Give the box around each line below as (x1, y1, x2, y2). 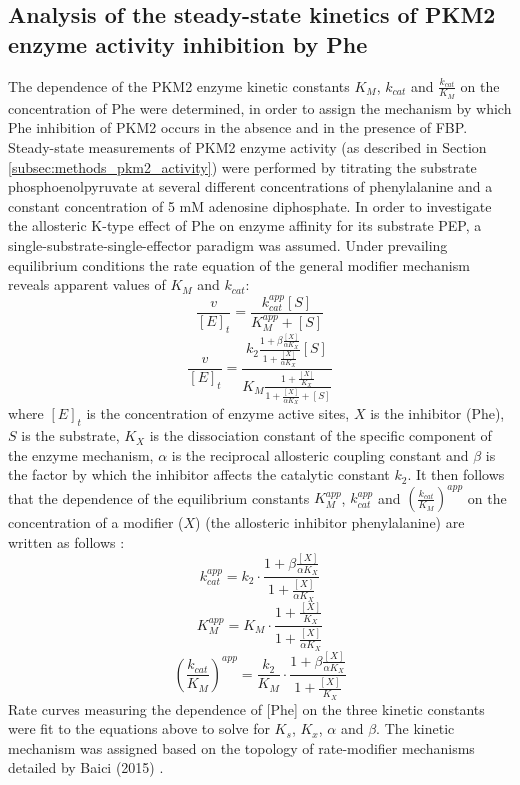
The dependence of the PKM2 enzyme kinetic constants (8, 75, 350, 96)
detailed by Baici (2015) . (8, 757, 164, 778)
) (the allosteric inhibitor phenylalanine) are (195, 512, 465, 533)
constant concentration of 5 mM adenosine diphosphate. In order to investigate (8, 195, 492, 216)
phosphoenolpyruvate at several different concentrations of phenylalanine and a (8, 176, 493, 197)
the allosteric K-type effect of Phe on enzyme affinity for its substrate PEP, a (8, 215, 482, 236)
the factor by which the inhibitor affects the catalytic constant (8, 464, 390, 485)
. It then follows (407, 464, 505, 485)
